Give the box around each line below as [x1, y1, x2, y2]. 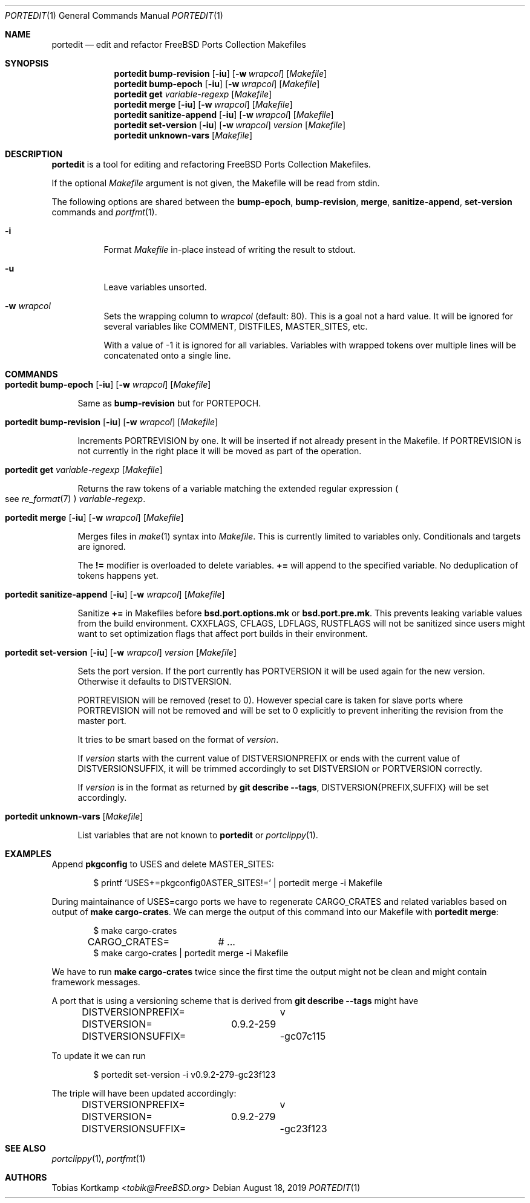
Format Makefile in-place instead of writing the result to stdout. [103, 244, 356, 255]
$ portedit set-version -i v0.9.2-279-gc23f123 [93, 1069, 276, 1080]
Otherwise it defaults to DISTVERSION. [77, 676, 232, 686]
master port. [77, 716, 126, 726]
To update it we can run [51, 1051, 146, 1061]
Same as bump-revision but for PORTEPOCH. [77, 398, 261, 408]
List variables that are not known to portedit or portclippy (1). [77, 830, 318, 840]
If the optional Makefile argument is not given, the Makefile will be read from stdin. [51, 178, 380, 188]
